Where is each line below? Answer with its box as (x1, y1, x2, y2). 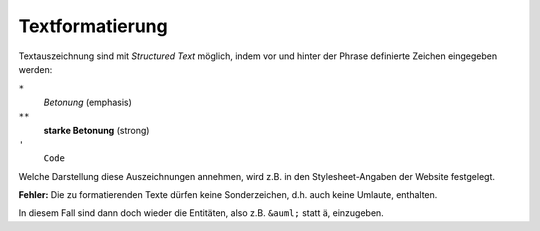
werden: (18, 63, 53, 75)
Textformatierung (18, 15, 169, 37)
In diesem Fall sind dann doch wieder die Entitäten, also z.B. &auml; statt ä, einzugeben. (18, 207, 384, 219)
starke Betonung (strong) (43, 124, 150, 136)
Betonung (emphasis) (43, 96, 132, 108)
